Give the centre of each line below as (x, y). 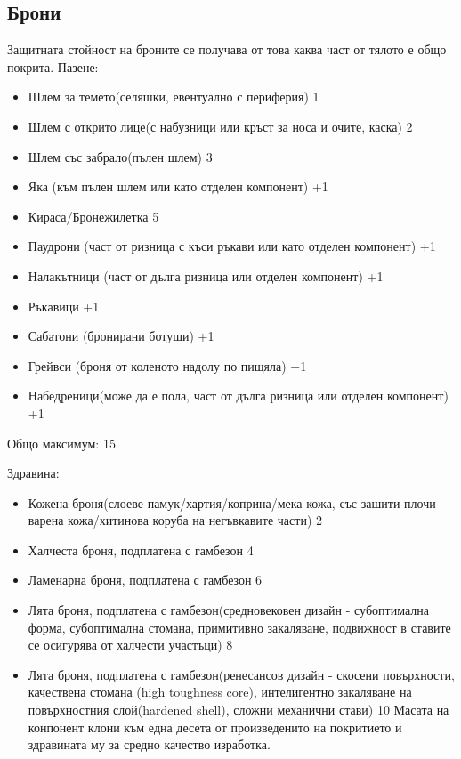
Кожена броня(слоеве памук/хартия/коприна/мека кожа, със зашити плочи (232, 502)
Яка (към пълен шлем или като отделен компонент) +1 (178, 186)
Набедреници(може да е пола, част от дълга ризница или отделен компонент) (238, 396)
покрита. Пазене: (53, 66)
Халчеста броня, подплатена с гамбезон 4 (141, 549)
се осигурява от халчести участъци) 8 (130, 645)
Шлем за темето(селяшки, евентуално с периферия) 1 (174, 97)
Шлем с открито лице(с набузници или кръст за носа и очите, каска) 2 (220, 126)
